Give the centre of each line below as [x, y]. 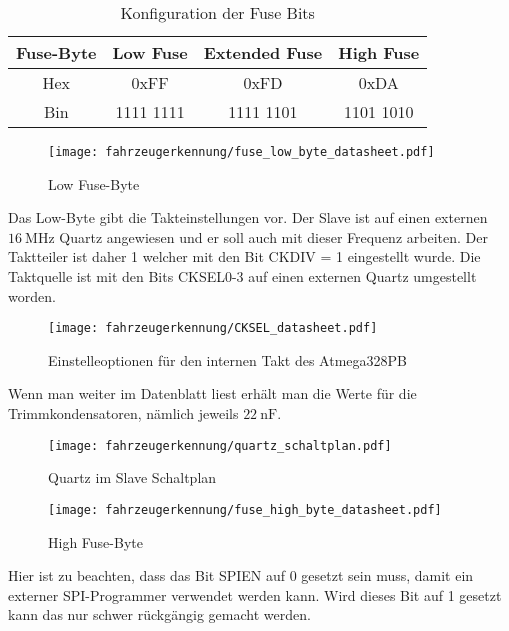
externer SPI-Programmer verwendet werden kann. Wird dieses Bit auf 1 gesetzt [255, 594]
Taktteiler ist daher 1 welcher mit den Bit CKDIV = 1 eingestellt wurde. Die [244, 256]
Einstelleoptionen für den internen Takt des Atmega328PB [228, 359]
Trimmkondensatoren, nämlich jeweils [123, 413]
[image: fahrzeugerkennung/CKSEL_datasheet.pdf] [213, 328]
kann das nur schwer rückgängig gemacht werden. [159, 614]
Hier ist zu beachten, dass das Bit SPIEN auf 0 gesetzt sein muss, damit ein [241, 575]
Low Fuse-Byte [94, 183]
